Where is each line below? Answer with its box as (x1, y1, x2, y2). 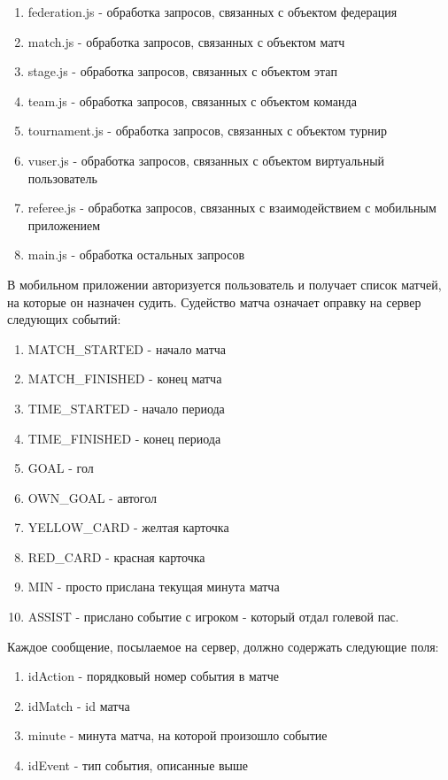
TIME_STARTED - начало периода (27, 398, 225, 417)
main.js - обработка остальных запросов (27, 245, 245, 264)
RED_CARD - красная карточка (27, 547, 205, 566)
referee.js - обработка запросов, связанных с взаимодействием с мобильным (27, 198, 436, 217)
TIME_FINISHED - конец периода (27, 429, 221, 447)
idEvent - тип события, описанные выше (27, 756, 249, 775)
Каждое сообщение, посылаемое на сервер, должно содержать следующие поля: (7, 637, 439, 655)
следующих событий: (7, 310, 121, 328)
